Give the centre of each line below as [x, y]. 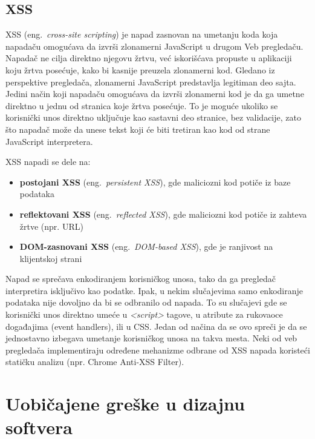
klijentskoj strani [51, 258]
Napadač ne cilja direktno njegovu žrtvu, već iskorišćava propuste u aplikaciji [149, 58]
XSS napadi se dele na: [48, 162]
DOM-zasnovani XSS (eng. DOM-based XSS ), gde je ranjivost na [146, 246]
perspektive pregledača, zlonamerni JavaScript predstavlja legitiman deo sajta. [151, 82]
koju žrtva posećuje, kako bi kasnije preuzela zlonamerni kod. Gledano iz [140, 69]
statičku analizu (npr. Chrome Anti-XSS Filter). [95, 362]
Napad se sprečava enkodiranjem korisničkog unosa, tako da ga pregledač [141, 279]
